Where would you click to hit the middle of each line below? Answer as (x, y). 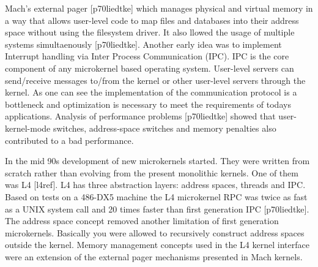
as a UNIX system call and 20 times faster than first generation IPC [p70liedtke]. (157, 209)
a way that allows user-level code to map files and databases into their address (152, 20)
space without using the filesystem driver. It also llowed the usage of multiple (150, 32)
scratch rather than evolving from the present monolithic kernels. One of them (152, 172)
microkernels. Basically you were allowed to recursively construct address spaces (155, 232)
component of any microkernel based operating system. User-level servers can (150, 68)
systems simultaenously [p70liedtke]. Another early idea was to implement (143, 44)
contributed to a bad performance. (69, 140)
